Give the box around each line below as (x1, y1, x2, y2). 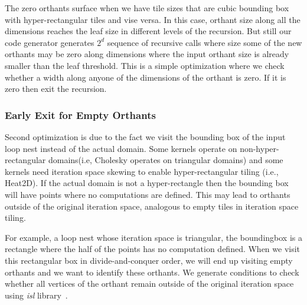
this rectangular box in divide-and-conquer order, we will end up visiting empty (5, 254, 293, 266)
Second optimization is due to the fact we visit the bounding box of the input (5, 130, 286, 142)
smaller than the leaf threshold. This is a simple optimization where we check (5, 59, 285, 71)
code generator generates (5, 36, 94, 48)
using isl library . (5, 289, 68, 301)
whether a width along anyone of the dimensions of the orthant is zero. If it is (5, 71, 286, 83)
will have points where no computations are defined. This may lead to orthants (5, 188, 290, 200)
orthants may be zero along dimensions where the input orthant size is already (5, 48, 289, 60)
